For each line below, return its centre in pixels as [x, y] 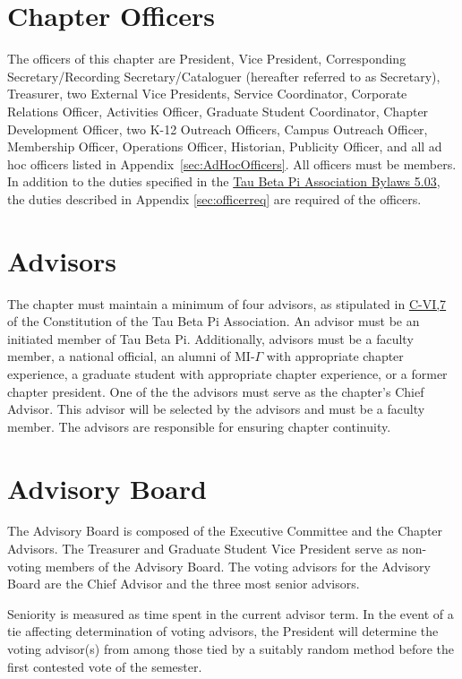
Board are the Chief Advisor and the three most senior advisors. [184, 584]
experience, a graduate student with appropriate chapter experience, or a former [227, 373]
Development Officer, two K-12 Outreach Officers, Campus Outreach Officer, [218, 129]
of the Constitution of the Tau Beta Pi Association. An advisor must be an [214, 321]
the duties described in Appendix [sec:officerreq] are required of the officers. [214, 198]
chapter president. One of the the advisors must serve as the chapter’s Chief [216, 391]
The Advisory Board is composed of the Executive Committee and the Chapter [225, 531]
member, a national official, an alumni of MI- [131, 356]
